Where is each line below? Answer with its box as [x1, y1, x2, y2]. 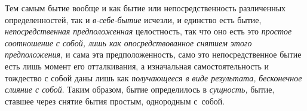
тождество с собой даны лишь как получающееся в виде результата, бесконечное [5, 71, 302, 84]
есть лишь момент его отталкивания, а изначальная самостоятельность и [5, 59, 269, 72]
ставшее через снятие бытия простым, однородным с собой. [5, 94, 225, 107]
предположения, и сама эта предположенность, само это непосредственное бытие [5, 48, 302, 61]
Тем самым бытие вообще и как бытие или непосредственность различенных [5, 2, 286, 14]
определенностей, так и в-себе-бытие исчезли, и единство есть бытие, [5, 13, 262, 26]
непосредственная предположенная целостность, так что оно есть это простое [5, 25, 292, 37]
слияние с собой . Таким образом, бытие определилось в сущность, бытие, [5, 83, 275, 96]
